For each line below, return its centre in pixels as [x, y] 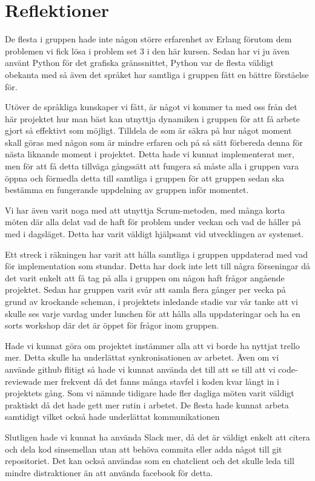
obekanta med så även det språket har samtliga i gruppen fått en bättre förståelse [157, 74]
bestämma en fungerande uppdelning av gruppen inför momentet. [127, 190]
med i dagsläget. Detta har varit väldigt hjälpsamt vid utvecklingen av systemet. [154, 234]
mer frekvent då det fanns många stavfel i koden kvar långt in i [161, 381]
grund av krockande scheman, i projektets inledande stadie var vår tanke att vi [151, 301]
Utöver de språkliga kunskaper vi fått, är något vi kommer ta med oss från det [151, 107]
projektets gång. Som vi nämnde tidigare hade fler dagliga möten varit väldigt [150, 393]
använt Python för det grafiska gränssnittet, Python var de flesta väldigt [139, 63]
